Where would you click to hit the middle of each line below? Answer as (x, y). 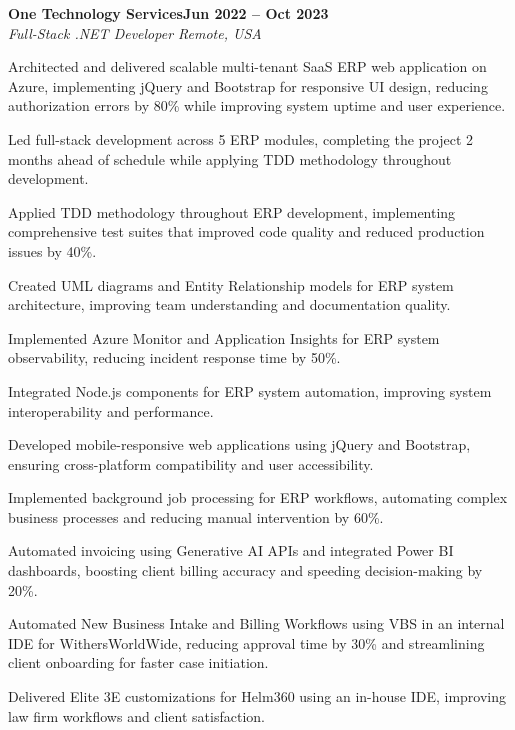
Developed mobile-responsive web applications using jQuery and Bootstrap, (239, 444)
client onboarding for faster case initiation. (138, 662)
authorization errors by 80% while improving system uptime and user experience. (257, 105)
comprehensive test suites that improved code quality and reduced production (246, 231)
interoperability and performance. (111, 410)
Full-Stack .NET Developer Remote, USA (135, 32)
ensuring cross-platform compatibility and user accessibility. (191, 463)
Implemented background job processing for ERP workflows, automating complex (258, 497)
